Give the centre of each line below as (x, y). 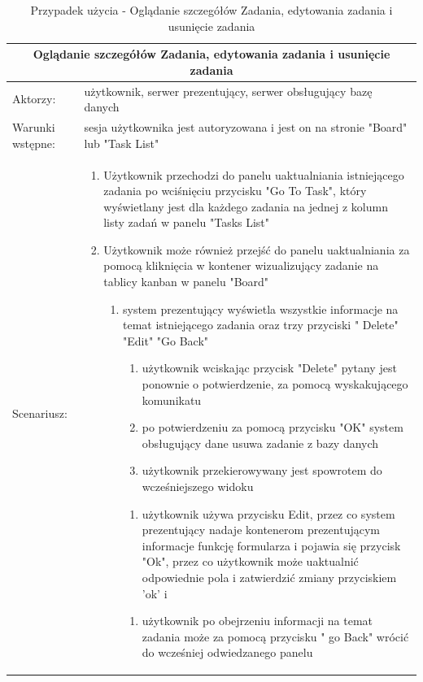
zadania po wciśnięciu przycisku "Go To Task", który (235, 191)
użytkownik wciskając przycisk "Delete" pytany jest (269, 368)
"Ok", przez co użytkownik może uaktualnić (250, 561)
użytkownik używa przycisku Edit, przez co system (268, 513)
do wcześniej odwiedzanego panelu (227, 652)
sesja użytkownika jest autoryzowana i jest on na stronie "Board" (246, 127)
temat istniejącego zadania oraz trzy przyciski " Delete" (261, 325)
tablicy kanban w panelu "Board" (186, 282)
